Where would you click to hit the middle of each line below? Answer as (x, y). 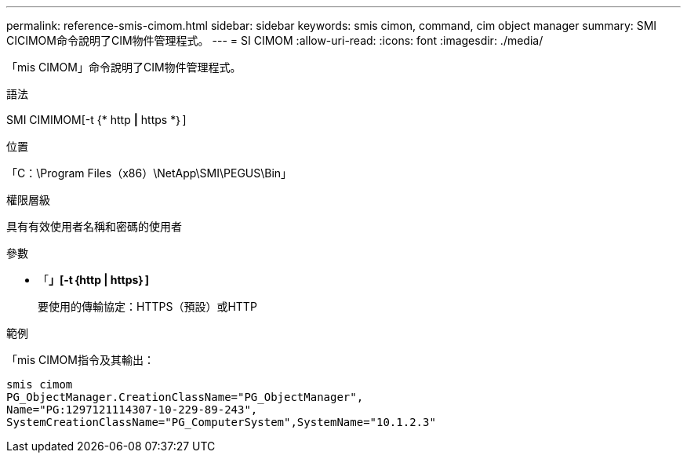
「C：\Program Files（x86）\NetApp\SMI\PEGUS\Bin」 (149, 173)
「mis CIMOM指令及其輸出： (80, 360)
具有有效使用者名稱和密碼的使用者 (94, 226)
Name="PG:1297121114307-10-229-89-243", (132, 410)
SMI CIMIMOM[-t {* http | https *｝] (96, 120)
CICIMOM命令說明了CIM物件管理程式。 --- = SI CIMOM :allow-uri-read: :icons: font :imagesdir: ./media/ (275, 40)
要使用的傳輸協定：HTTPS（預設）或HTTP (147, 306)
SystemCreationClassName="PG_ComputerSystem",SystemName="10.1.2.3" (221, 422)
